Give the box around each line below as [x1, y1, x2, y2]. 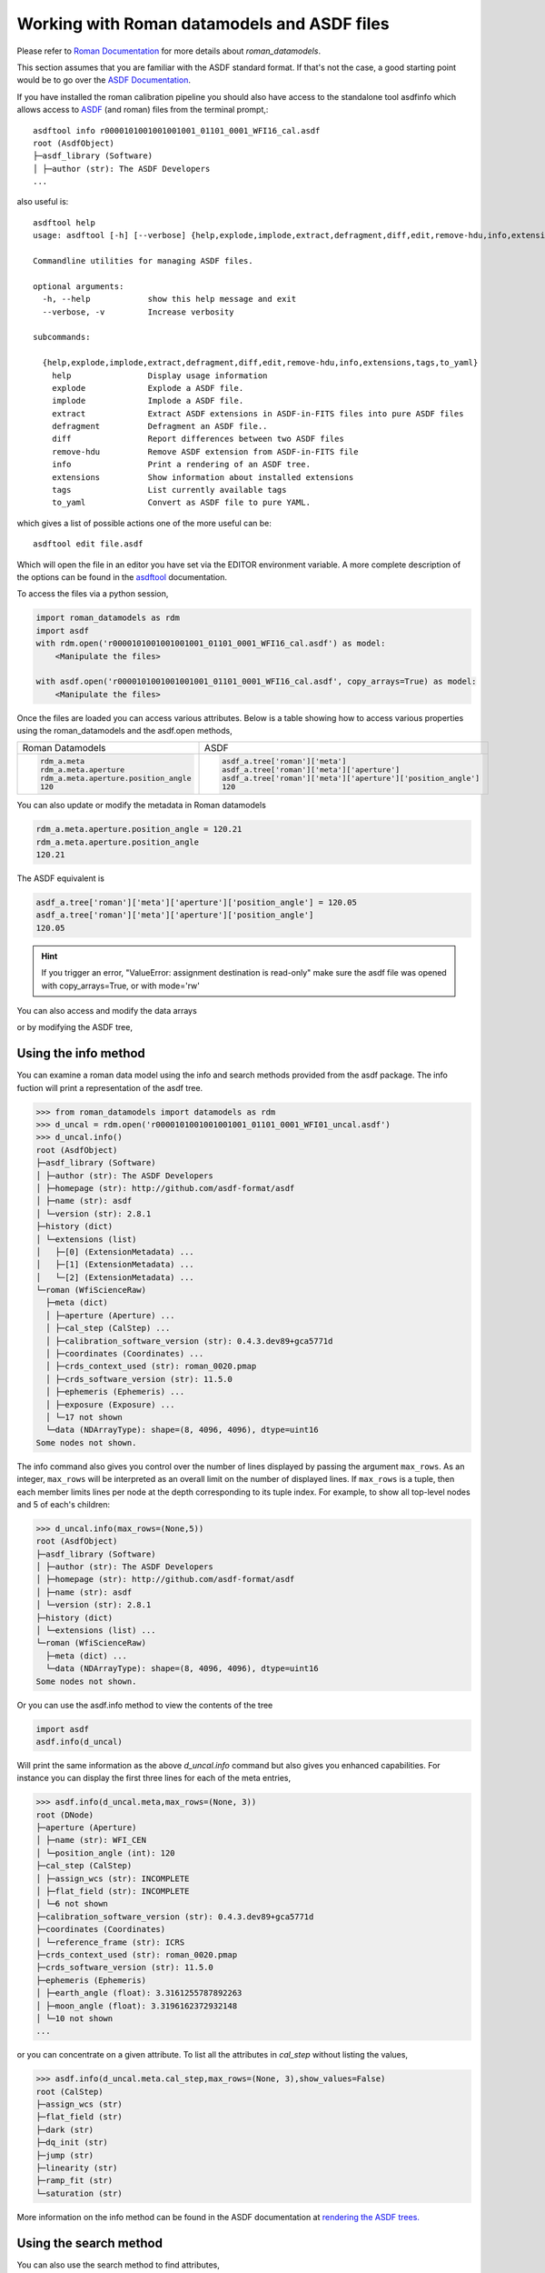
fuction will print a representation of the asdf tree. [16, 1082, 203, 1093]
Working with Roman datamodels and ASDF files [16, 14, 390, 34]
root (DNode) [35, 1809, 94, 1820]
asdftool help [33, 217, 95, 227]
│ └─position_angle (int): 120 [35, 1847, 176, 1858]
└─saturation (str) [35, 2188, 123, 2198]
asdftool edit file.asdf [33, 539, 144, 549]
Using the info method [16, 1046, 145, 1061]
